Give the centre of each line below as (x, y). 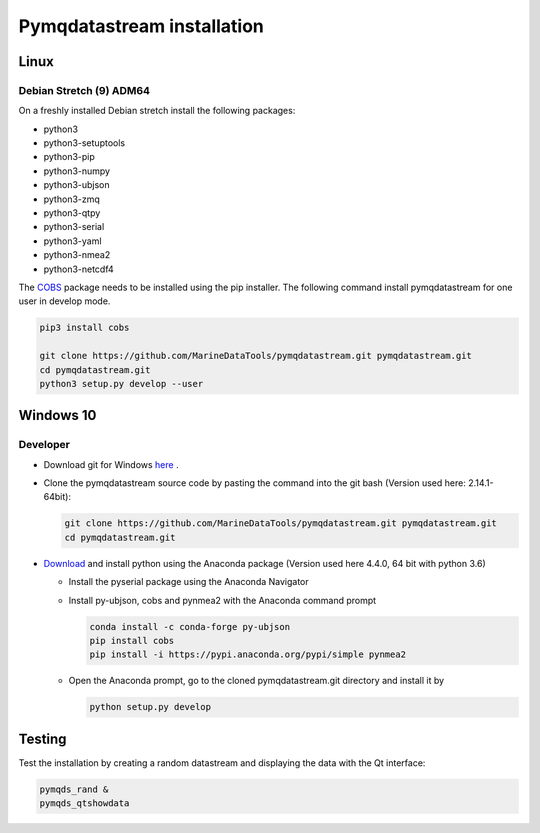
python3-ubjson (76, 185)
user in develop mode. (64, 301)
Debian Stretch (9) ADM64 (84, 90)
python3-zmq (71, 199)
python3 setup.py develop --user (121, 383)
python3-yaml (72, 241)
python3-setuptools (84, 143)
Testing (42, 738)
